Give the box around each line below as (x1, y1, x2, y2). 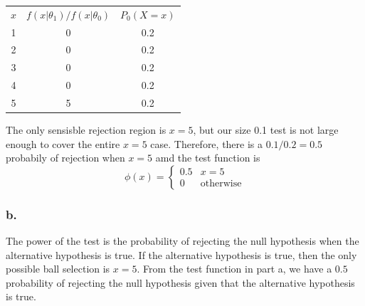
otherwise (200, 179, 242, 189)
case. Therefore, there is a (150, 136, 263, 151)
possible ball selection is (6, 261, 110, 276)
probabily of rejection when (6, 150, 125, 165)
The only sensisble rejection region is (6, 122, 166, 137)
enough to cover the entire (6, 136, 120, 151)
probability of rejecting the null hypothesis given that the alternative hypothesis (6, 275, 355, 290)
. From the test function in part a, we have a (137, 261, 332, 276)
